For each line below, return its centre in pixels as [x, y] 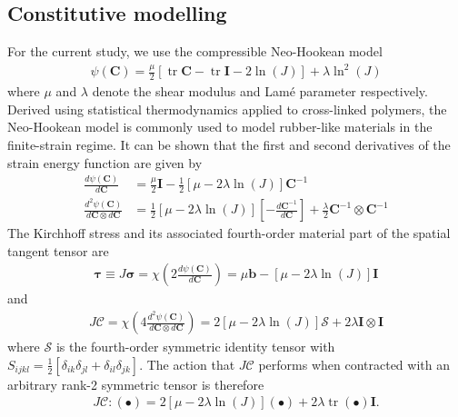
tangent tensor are [58, 250]
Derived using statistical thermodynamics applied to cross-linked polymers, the [227, 109]
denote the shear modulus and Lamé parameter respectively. [260, 91]
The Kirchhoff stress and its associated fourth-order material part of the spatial [229, 233]
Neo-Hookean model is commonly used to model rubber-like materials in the [220, 127]
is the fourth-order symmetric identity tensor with [195, 347]
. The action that [187, 364]
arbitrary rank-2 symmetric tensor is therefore [136, 384]
